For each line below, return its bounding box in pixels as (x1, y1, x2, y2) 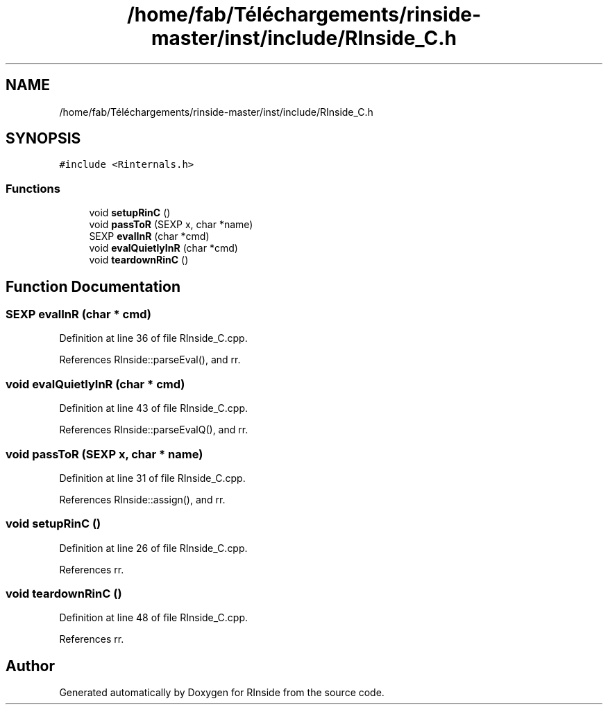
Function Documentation (6, 277, 180, 295)
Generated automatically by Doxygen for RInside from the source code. (59, 686, 385, 699)
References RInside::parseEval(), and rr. (59, 354, 241, 366)
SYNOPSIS (6, 130, 81, 148)
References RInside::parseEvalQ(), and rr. (59, 424, 248, 436)
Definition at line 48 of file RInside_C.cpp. (59, 612, 248, 624)
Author (6, 657, 55, 675)
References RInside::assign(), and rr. (59, 493, 226, 505)
